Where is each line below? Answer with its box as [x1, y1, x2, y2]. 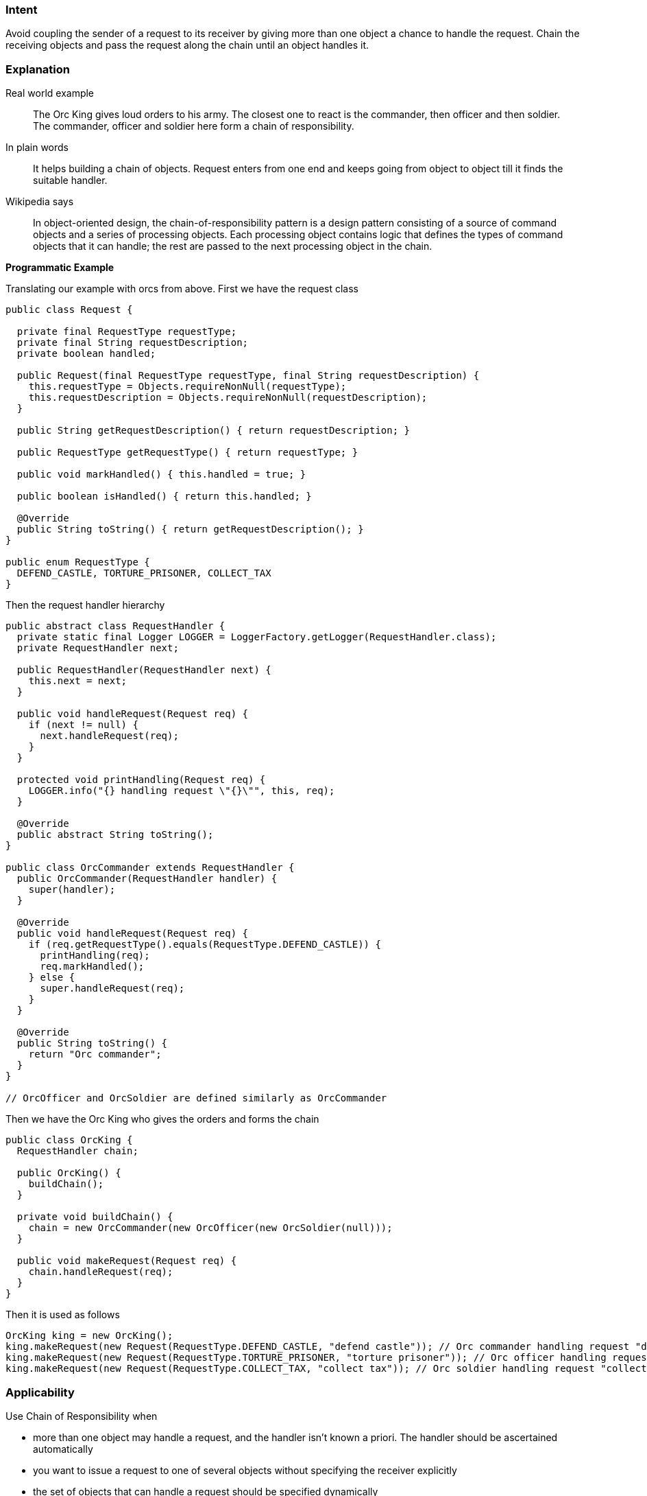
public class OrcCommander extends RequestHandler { [5, 862, 295, 874]
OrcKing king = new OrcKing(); [5, 1330, 173, 1342]
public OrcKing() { [16, 1167, 121, 1179]
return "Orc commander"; [28, 1049, 162, 1060]
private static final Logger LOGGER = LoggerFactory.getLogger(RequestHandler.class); [16, 631, 497, 643]
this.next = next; [28, 675, 127, 687]
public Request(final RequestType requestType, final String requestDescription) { [16, 370, 480, 382]
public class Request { [5, 304, 133, 316]
